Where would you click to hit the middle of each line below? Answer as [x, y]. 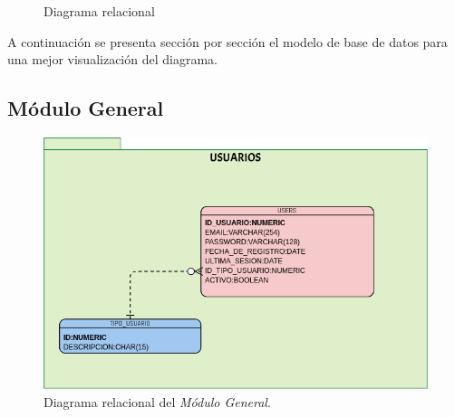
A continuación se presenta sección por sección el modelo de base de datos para [227, 41]
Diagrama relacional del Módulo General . [157, 402]
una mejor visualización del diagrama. [112, 59]
